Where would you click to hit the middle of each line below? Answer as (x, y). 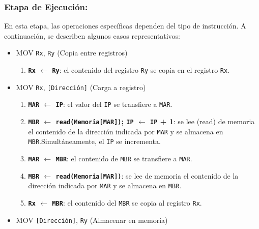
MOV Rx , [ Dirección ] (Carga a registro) (81, 87)
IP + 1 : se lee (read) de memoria (203, 121)
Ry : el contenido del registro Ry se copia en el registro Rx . (141, 70)
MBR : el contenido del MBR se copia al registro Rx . (127, 202)
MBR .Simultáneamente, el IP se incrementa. (94, 141)
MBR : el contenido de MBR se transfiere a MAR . (124, 158)
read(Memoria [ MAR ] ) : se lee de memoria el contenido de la (147, 175)
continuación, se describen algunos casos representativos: (92, 35)
